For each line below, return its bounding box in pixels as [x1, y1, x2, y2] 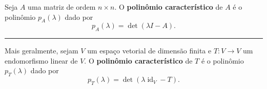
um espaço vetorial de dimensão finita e [87, 45, 212, 56]
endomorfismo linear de [5, 55, 78, 66]
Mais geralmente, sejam [5, 45, 78, 56]
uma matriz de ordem [28, 2, 96, 12]
